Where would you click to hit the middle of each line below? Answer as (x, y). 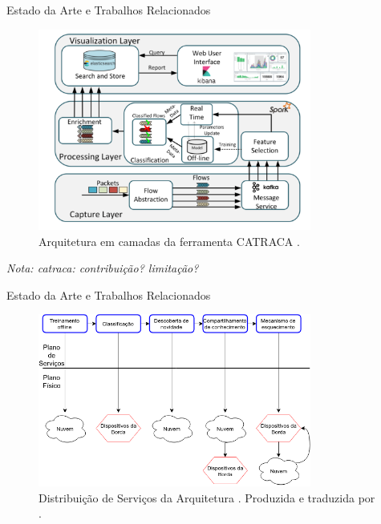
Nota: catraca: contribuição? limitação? (103, 268)
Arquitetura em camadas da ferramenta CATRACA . (169, 241)
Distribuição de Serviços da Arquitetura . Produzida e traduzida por (207, 497)
